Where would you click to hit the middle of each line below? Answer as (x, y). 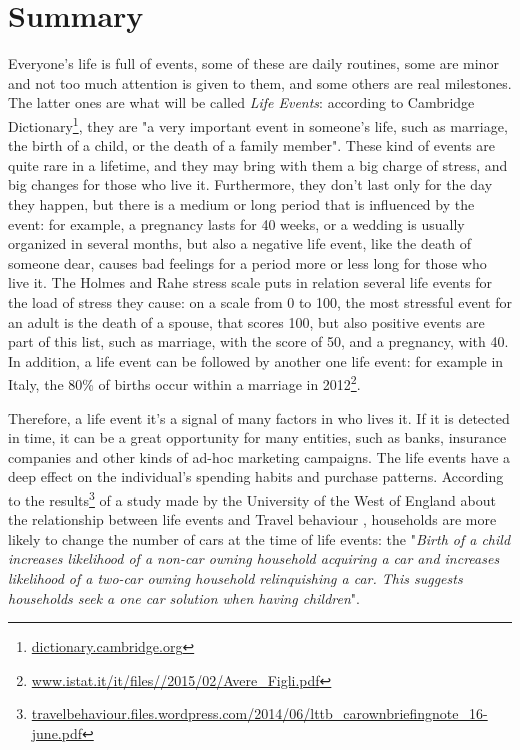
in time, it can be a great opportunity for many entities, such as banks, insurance (257, 437)
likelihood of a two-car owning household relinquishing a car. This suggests (235, 577)
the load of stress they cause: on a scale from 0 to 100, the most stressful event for (260, 301)
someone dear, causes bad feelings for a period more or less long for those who (247, 262)
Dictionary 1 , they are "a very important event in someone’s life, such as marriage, (258, 124)
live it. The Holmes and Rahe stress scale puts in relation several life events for (250, 282)
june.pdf (57, 732)
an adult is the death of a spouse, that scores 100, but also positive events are (246, 321)
